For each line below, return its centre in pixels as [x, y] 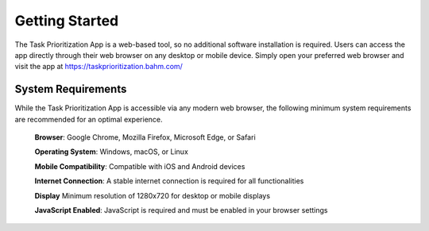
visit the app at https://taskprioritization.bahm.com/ [99, 67]
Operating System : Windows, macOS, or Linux [111, 152]
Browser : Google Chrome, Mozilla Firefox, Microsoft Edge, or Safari [145, 137]
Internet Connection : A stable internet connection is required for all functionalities [169, 181]
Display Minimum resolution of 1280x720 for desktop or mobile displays [152, 195]
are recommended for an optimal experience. [89, 119]
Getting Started [67, 21]
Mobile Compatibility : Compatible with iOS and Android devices [140, 166]
